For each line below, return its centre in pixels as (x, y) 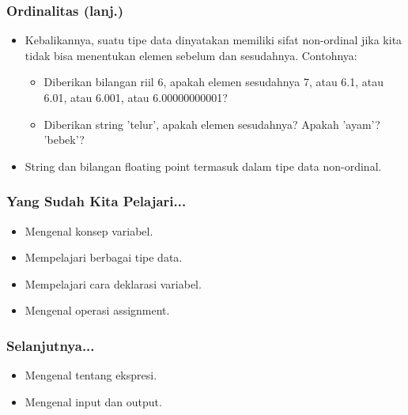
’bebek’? (64, 140)
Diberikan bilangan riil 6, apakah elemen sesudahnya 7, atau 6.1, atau (214, 82)
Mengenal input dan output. (93, 401)
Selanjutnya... (51, 345)
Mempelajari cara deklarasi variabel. (113, 283)
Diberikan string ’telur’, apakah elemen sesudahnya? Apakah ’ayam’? (212, 124)
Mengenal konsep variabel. (89, 230)
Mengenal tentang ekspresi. (91, 375)
